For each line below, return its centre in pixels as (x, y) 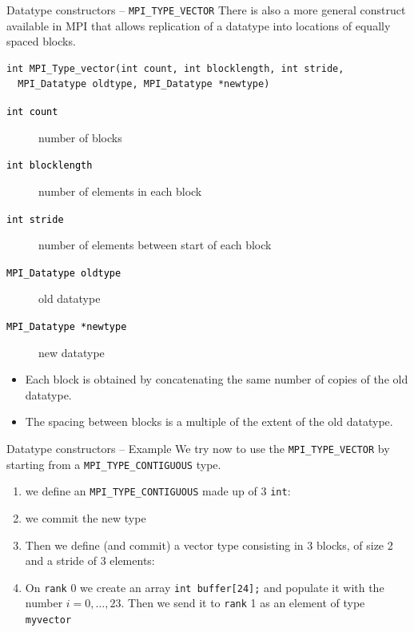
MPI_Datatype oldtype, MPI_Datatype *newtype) (144, 84)
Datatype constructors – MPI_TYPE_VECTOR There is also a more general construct (206, 10)
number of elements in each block (120, 191)
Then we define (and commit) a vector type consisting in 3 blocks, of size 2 (209, 545)
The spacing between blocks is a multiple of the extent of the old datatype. (209, 421)
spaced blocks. (41, 41)
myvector (48, 620)
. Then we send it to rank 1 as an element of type (243, 603)
